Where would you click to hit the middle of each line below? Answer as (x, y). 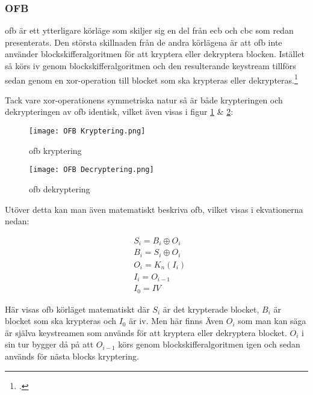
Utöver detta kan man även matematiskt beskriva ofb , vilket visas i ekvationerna (154, 209)
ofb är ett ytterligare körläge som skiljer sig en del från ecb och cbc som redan (149, 30)
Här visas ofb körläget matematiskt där (77, 309)
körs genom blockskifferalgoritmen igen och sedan (209, 344)
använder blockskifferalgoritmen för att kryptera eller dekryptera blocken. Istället (155, 54)
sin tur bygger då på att (49, 344)
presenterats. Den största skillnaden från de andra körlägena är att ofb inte (144, 42)
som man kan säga (272, 321)
